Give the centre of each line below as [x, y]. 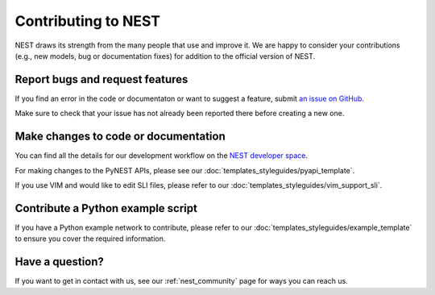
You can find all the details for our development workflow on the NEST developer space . [161, 156]
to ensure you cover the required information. [90, 239]
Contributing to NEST [88, 21]
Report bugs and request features [101, 79]
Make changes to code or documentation [120, 137]
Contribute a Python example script [106, 208]
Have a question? [60, 262]
